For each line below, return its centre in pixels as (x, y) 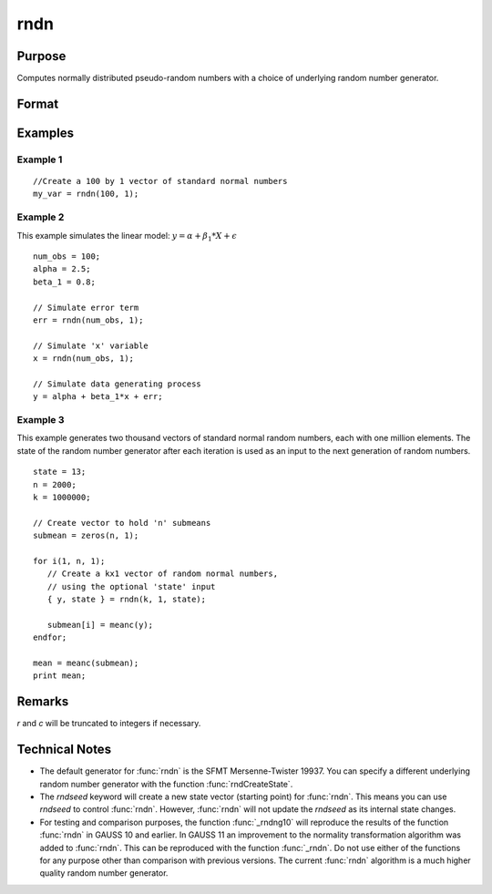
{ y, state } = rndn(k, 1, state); (127, 600)
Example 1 (40, 159)
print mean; (60, 676)
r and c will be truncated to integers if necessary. (109, 724)
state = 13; (60, 472)
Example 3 (41, 420)
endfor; (50, 637)
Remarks (43, 702)
